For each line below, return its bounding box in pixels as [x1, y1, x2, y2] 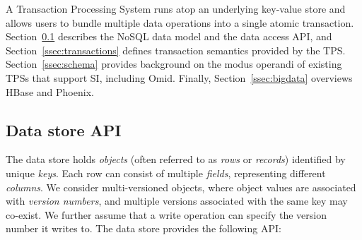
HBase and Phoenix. [6, 84, 94, 99]
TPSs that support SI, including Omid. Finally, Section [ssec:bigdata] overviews [6, 70, 353, 85]
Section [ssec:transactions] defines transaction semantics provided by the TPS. [6, 42, 346, 57]
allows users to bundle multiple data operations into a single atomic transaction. [6, 15, 354, 30]
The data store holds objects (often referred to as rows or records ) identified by [6, 152, 346, 167]
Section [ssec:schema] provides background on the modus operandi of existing [6, 56, 342, 71]
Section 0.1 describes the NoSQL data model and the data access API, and [6, 29, 332, 44]
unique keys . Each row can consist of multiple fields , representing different [6, 165, 326, 180]
